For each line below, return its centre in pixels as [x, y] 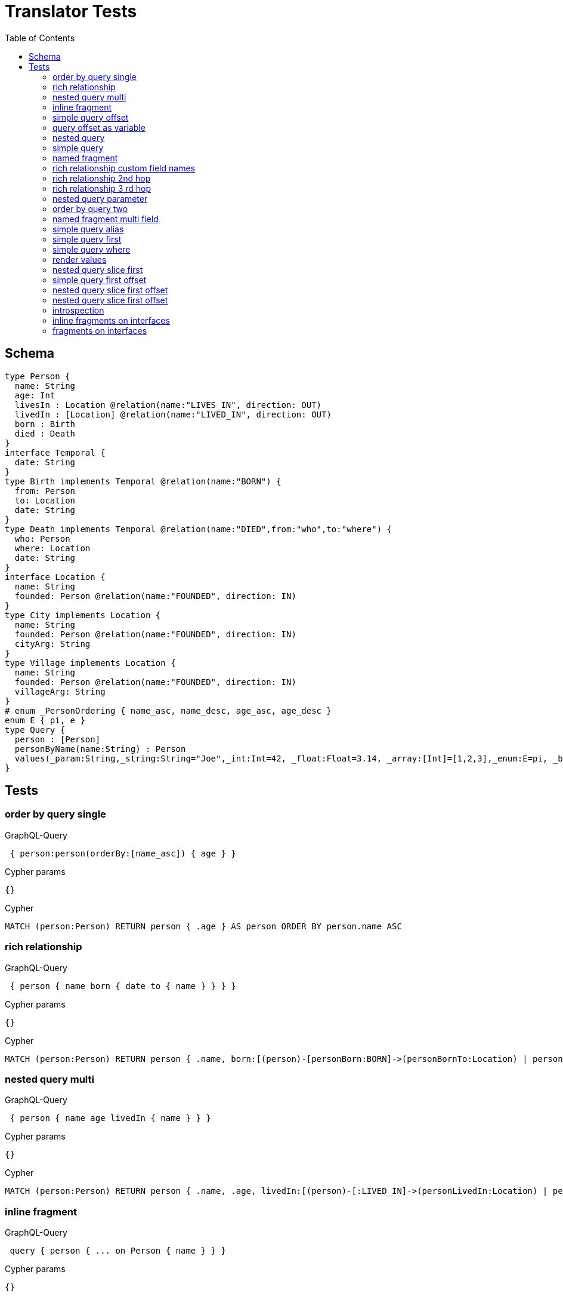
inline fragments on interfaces [111, 320]
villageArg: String [60, 691]
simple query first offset [100, 280]
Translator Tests [71, 11]
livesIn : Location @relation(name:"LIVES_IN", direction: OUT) [168, 405]
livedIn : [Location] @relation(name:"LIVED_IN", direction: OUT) [173, 414]
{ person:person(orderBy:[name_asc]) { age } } [123, 853]
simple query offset [91, 117]
